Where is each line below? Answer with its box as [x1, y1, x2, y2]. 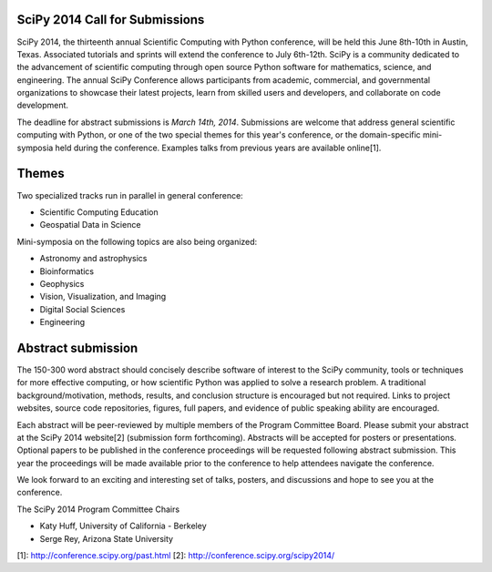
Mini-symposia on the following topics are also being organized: [16, 236, 258, 247]
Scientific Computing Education [39, 206, 159, 218]
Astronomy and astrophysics [39, 253, 148, 264]
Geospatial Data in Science [39, 220, 141, 230]
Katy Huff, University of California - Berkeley [39, 520, 207, 532]
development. [16, 100, 68, 111]
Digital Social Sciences [39, 303, 126, 314]
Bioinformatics [39, 265, 95, 277]
